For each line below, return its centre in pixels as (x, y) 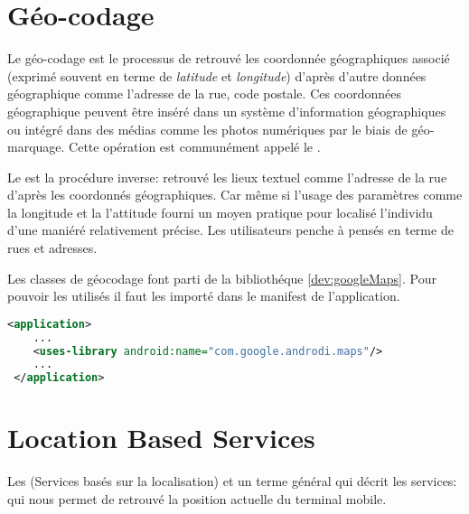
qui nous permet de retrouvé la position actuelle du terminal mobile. (197, 498)
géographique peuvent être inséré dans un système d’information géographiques (227, 111)
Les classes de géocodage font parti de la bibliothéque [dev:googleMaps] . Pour (222, 278)
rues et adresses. (52, 248)
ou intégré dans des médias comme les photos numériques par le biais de (207, 129)
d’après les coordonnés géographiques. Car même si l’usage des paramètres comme (235, 195)
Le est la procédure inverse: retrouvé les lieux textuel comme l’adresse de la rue (227, 177)
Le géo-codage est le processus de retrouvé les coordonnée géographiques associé (229, 58)
